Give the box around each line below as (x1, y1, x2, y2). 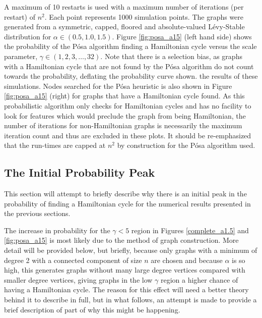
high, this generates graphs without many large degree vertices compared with (4, 264, 245, 275)
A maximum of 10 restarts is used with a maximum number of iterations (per (4, 2, 244, 12)
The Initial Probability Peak (4, 165, 155, 180)
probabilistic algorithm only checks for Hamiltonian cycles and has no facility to (4, 100, 251, 111)
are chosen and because (151, 254, 223, 265)
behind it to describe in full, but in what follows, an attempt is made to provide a (4, 294, 257, 305)
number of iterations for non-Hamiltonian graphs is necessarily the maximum (4, 120, 242, 131)
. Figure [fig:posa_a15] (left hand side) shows (112, 31, 252, 41)
